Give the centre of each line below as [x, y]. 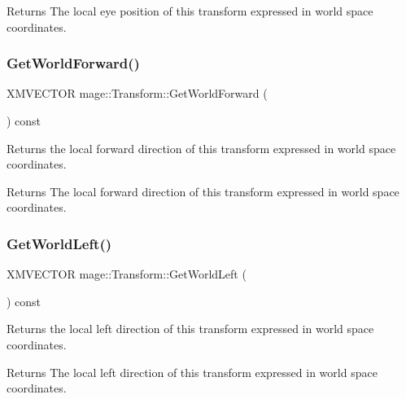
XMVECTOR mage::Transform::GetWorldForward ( [137, 93]
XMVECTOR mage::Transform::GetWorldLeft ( [127, 274]
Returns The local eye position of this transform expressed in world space [190, 11]
